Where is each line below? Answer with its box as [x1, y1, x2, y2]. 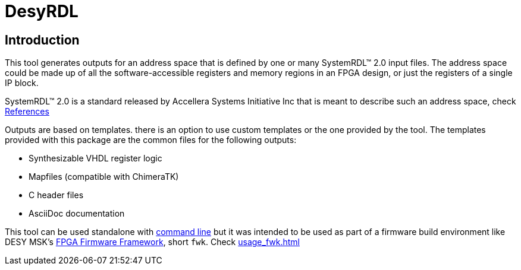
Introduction [5, 32, 80, 47]
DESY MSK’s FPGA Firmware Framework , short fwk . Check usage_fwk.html [5, 237, 300, 247]
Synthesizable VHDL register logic [29, 153, 162, 164]
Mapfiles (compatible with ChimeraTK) [29, 171, 179, 182]
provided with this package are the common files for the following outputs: [5, 135, 297, 145]
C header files [29, 190, 84, 201]
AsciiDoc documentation [29, 208, 125, 219]
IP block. [5, 78, 39, 88]
